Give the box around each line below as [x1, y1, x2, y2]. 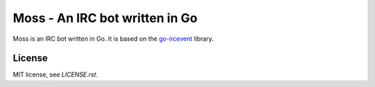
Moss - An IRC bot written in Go [12, 10, 198, 26]
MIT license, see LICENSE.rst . [12, 70, 99, 79]
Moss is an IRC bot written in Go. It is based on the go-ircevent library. [12, 35, 214, 43]
